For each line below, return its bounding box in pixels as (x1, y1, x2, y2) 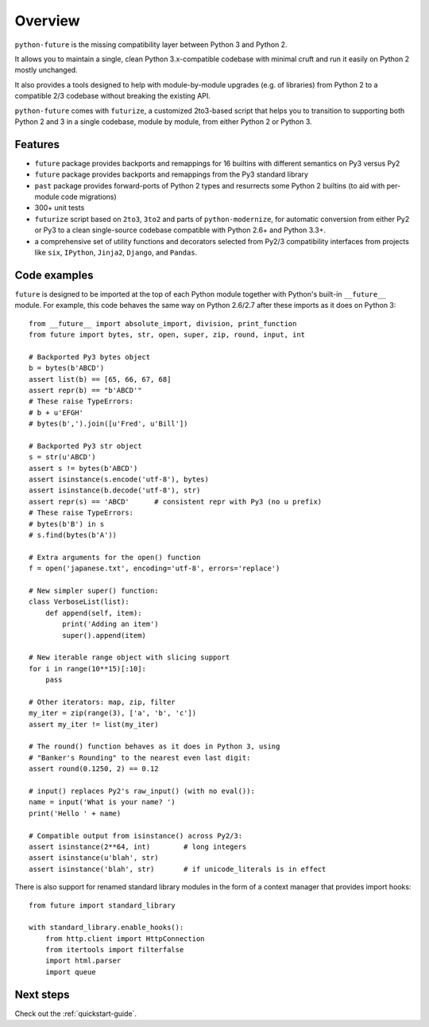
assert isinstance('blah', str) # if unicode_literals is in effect (29, 864, 327, 873)
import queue (44, 967, 96, 976)
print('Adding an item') (62, 620, 159, 628)
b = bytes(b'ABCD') (29, 364, 105, 373)
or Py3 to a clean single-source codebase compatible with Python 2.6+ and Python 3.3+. (34, 225, 326, 235)
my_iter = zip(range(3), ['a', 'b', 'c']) (29, 709, 197, 718)
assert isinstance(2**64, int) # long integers (29, 842, 247, 851)
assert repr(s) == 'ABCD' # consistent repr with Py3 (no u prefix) (29, 497, 323, 506)
